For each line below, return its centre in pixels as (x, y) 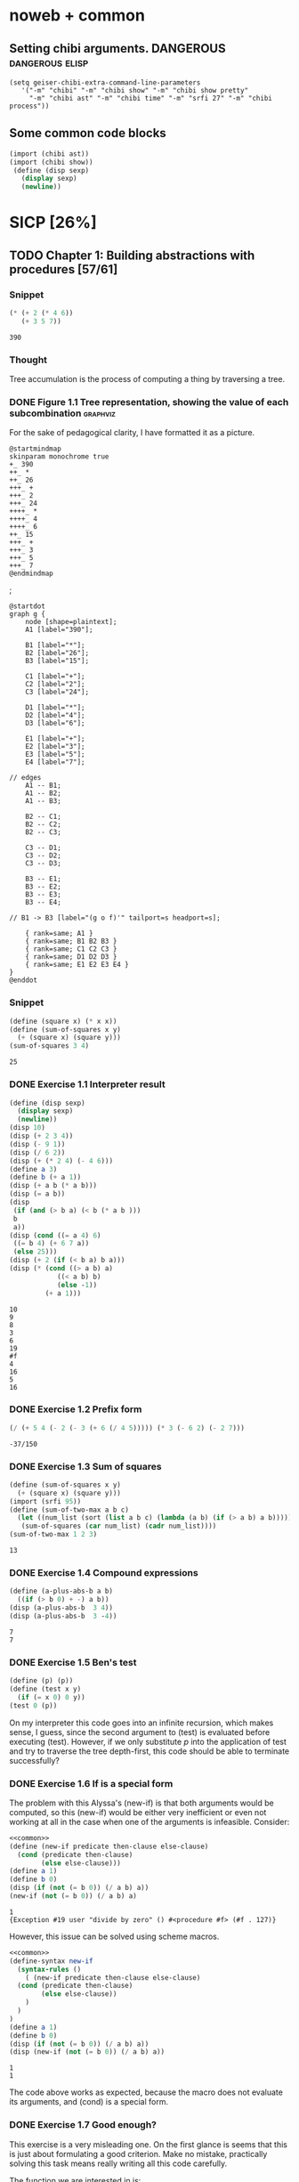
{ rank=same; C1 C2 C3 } (71, 949)
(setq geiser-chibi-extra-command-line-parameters (105, 83)
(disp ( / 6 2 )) (37, 1152)
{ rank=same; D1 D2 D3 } (71, 957)
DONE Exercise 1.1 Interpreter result (88, 1084)
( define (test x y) (45, 1689)
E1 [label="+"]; (56, 739)
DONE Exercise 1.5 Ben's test (73, 1662)
